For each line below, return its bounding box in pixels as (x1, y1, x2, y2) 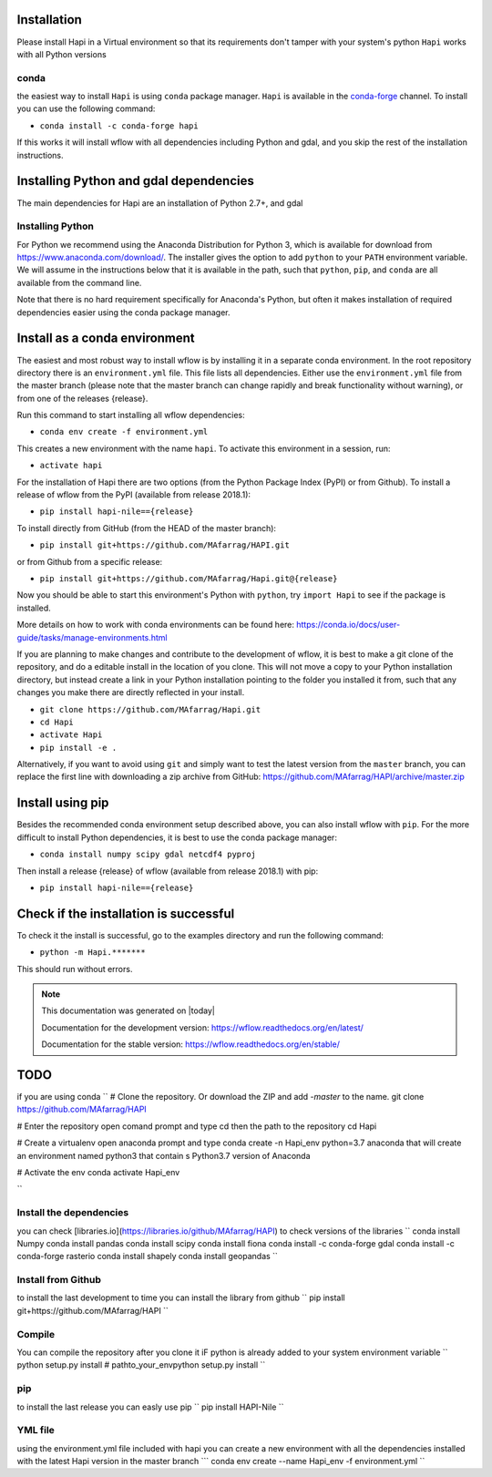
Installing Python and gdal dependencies (16, 173, 255, 189)
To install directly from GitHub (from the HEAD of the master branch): (16, 522, 277, 533)
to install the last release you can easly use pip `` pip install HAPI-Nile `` (16, 1401, 284, 1412)
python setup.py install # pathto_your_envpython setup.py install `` (16, 1359, 266, 1370)
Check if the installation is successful (16, 906, 235, 921)
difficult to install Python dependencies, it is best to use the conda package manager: (16, 832, 337, 843)
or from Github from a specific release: (16, 556, 163, 567)
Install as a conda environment (16, 331, 195, 346)
